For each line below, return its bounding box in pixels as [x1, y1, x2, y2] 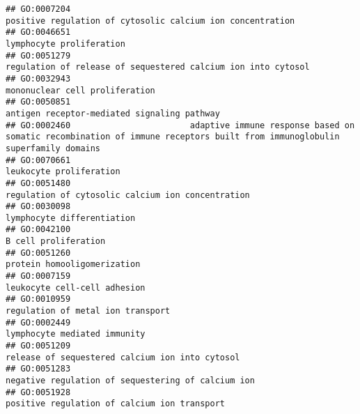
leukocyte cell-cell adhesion [6, 282, 146, 293]
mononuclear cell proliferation [6, 85, 155, 95]
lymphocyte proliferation [6, 38, 125, 49]
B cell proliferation [6, 236, 106, 247]
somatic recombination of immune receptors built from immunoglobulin [6, 132, 340, 142]
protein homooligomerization [6, 259, 141, 270]
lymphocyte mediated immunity [6, 329, 146, 339]
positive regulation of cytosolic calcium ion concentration [6, 15, 295, 26]
